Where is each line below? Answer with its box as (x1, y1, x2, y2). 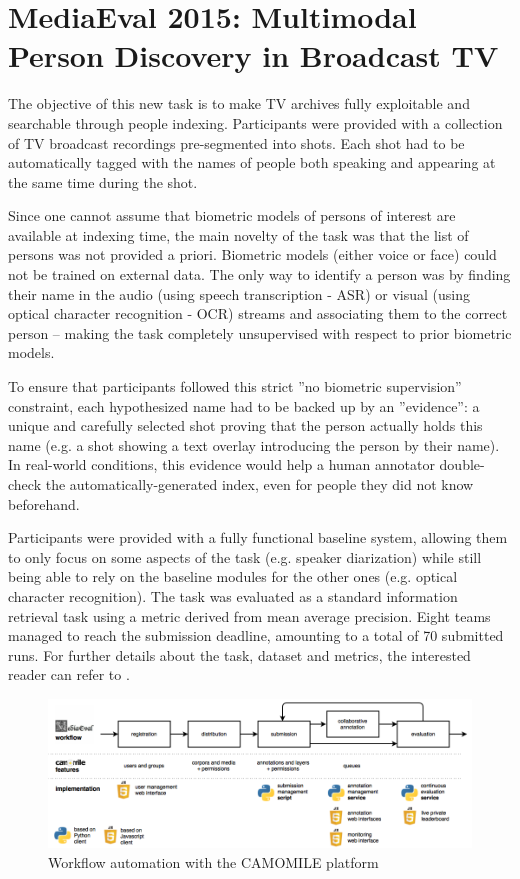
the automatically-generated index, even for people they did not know (45, 474, 474, 494)
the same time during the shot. (8, 171, 198, 192)
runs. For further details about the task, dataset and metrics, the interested (8, 644, 471, 665)
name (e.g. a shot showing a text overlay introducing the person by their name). (8, 434, 500, 455)
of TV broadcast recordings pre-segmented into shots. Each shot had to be (8, 132, 465, 153)
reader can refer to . (8, 664, 130, 685)
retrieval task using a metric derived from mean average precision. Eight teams (8, 605, 491, 626)
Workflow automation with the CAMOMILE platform (48, 851, 379, 872)
